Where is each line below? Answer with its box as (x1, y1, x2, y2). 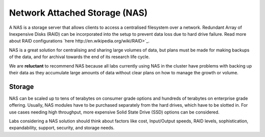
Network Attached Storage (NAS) (9, 7, 148, 18)
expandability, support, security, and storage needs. (9, 125, 115, 131)
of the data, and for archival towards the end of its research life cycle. (9, 54, 150, 60)
